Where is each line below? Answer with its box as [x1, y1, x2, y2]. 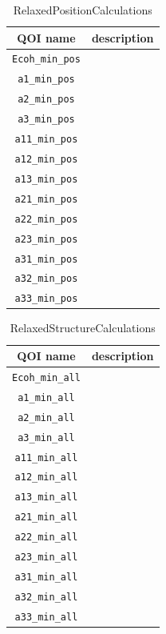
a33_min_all [14, 611, 78, 623]
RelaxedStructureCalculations [10, 319, 156, 336]
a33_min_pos [14, 293, 78, 305]
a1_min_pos [18, 74, 75, 86]
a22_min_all [14, 532, 78, 544]
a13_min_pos [14, 173, 78, 185]
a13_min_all [14, 492, 78, 504]
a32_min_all [14, 591, 78, 603]
